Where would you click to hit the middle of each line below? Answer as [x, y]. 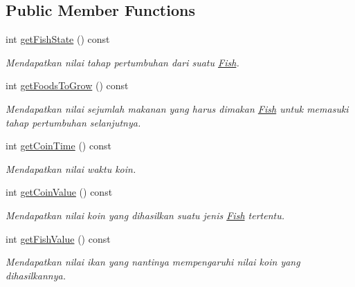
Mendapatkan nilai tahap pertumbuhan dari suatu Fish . [122, 62]
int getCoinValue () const [59, 192]
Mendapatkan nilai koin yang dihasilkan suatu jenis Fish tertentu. [145, 215]
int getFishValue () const [58, 238]
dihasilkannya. [36, 275]
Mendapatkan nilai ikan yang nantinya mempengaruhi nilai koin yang [153, 262]
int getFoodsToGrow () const [67, 85]
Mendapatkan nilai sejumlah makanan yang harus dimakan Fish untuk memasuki [177, 108]
